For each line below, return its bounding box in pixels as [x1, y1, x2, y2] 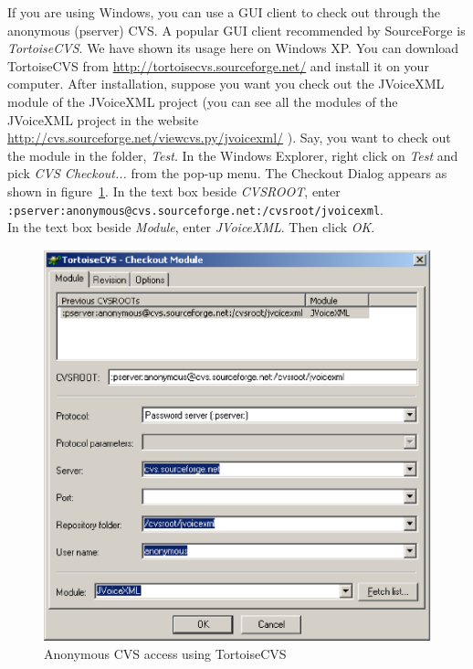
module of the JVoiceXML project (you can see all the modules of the [7, 91, 398, 111]
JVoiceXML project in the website [7, 110, 199, 129]
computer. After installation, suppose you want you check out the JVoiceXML [7, 74, 445, 93]
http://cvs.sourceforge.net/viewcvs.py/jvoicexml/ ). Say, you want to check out [7, 128, 451, 147]
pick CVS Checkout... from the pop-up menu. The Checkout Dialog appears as [7, 164, 447, 183]
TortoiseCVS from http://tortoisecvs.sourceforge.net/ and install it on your [7, 56, 429, 75]
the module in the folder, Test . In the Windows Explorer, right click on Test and [7, 145, 458, 165]
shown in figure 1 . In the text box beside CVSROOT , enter [7, 181, 341, 200]
